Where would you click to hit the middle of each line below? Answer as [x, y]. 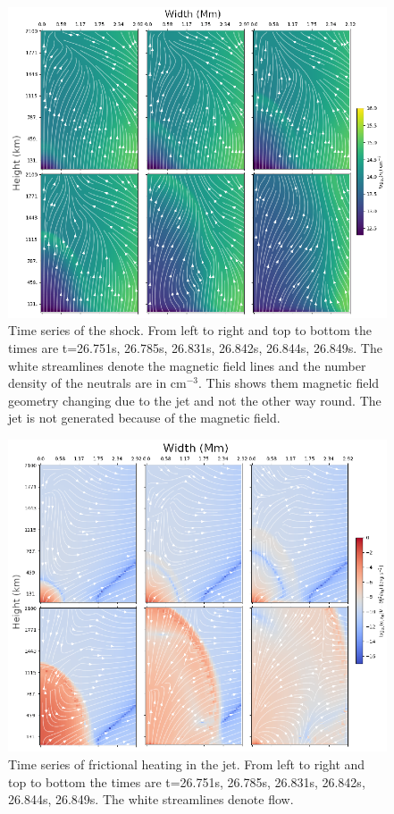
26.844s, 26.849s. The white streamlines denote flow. [151, 799]
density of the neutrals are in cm [97, 383]
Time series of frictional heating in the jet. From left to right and [187, 764]
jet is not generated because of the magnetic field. [144, 418]
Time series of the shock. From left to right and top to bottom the [190, 330]
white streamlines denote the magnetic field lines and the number [187, 365]
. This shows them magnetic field [289, 383]
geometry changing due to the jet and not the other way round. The [195, 400]
